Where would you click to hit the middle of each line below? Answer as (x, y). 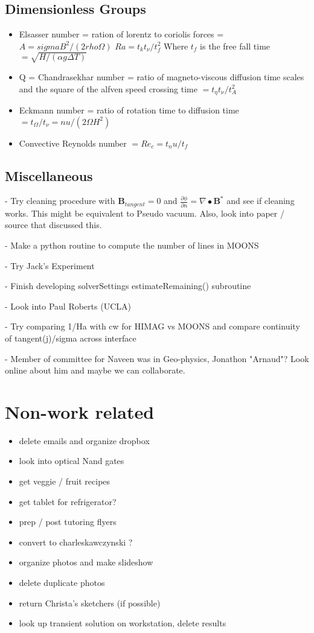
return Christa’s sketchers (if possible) (90, 603)
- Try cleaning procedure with (60, 201)
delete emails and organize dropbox (84, 440)
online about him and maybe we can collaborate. (95, 370)
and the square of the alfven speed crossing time (108, 88)
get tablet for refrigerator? (68, 501)
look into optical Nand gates (72, 461)
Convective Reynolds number (73, 143)
